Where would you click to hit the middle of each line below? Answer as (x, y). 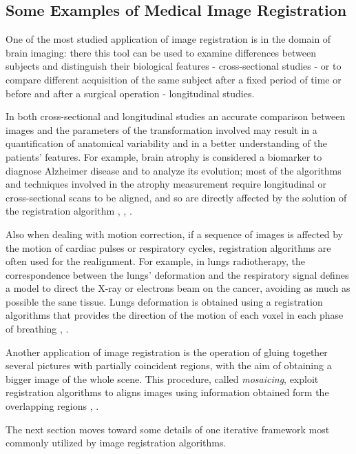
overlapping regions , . (52, 406)
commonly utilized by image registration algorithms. (116, 443)
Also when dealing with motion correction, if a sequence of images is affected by (174, 234)
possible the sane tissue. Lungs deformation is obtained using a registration (164, 301)
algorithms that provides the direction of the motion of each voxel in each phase (175, 315)
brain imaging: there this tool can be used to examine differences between (161, 52)
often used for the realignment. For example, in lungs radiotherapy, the (155, 261)
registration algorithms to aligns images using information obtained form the (167, 392)
